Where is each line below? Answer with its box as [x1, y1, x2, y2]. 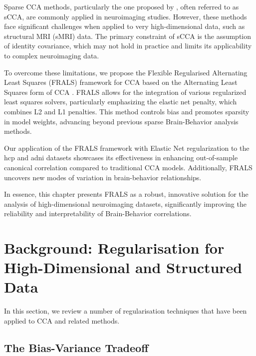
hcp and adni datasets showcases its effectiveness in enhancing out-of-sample [4, 152, 238, 163]
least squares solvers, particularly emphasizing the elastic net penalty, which [4, 96, 237, 107]
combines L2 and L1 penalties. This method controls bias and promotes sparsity [4, 106, 250, 116]
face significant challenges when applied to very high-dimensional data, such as [4, 21, 245, 31]
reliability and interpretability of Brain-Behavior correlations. [4, 208, 192, 219]
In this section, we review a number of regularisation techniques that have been [4, 306, 247, 316]
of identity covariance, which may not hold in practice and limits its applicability [4, 40, 252, 51]
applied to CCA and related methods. [4, 315, 120, 326]
